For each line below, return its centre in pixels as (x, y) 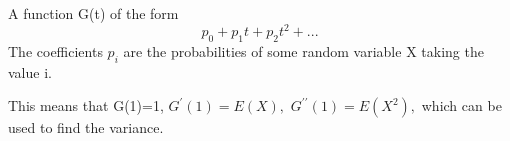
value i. (30, 71)
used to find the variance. (86, 127)
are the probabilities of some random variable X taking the (303, 50)
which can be (461, 105)
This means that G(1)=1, (86, 105)
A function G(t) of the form (93, 13)
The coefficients (55, 50)
